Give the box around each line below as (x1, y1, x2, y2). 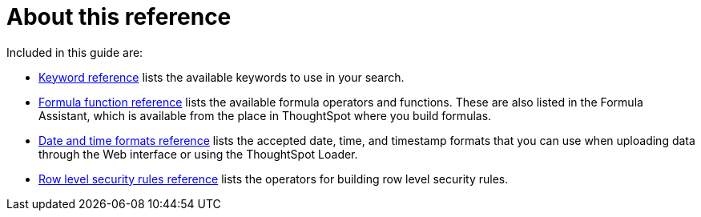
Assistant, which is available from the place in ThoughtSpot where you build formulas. (38, 108, 492, 123)
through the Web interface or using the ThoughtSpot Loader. (38, 147, 358, 161)
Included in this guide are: (6, 45, 143, 59)
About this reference (6, 3, 232, 30)
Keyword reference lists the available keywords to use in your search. (38, 70, 405, 84)
